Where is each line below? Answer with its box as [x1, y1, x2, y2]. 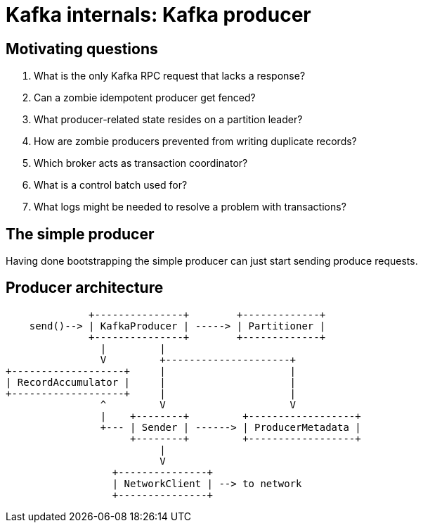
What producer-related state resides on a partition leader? [34, 113, 303, 126]
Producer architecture [6, 279, 164, 297]
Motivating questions [6, 39, 158, 58]
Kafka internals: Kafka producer [6, 3, 311, 27]
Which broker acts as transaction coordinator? [34, 157, 248, 170]
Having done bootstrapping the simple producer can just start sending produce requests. [6, 255, 418, 268]
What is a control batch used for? [34, 179, 188, 191]
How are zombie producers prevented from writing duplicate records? [34, 135, 357, 148]
